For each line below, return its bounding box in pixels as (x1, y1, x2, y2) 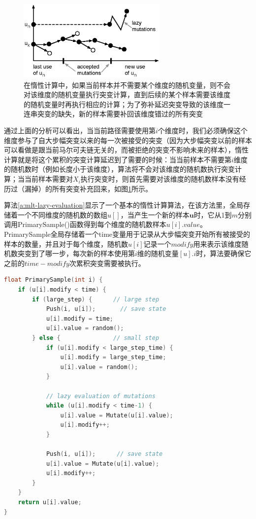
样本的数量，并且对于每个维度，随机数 (4, 238, 128, 249)
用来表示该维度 (193, 238, 242, 249)
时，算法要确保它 (196, 248, 252, 259)
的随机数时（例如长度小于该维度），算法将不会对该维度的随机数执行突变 (4, 164, 235, 174)
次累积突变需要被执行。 (69, 258, 145, 268)
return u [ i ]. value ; (18, 499, 82, 506)
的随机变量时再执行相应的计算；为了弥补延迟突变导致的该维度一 (24, 99, 230, 109)
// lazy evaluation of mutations (46, 392, 156, 400)
